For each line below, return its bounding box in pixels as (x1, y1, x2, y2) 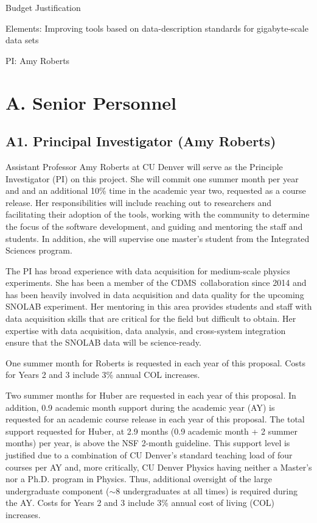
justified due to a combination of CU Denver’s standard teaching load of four (5, 449, 293, 461)
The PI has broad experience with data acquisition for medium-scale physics (5, 264, 290, 277)
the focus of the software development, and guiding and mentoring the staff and (5, 219, 303, 232)
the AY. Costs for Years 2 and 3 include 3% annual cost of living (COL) (5, 496, 274, 509)
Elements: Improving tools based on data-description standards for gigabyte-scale (5, 21, 308, 34)
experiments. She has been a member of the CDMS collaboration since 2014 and (5, 276, 307, 289)
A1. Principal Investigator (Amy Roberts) (5, 132, 276, 151)
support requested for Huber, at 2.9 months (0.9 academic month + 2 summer (5, 424, 298, 437)
